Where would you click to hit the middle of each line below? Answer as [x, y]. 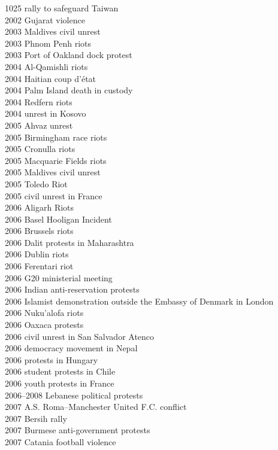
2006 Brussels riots [39, 231]
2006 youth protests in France [60, 383]
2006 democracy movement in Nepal [71, 348]
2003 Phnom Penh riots [48, 43]
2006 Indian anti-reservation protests [72, 289]
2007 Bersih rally [36, 418]
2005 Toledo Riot [36, 183]
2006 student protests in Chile [60, 371]
